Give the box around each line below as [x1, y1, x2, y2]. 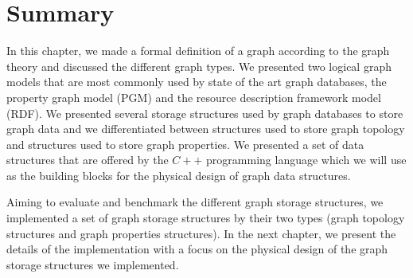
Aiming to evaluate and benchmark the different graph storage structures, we [6, 194, 384, 210]
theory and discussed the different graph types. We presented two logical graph [6, 57, 392, 74]
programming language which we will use [206, 151, 407, 168]
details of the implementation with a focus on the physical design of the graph [6, 241, 388, 257]
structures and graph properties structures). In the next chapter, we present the [6, 225, 396, 241]
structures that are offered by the [6, 151, 169, 168]
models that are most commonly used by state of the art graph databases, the [6, 73, 387, 90]
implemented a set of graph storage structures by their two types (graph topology [6, 209, 405, 226]
